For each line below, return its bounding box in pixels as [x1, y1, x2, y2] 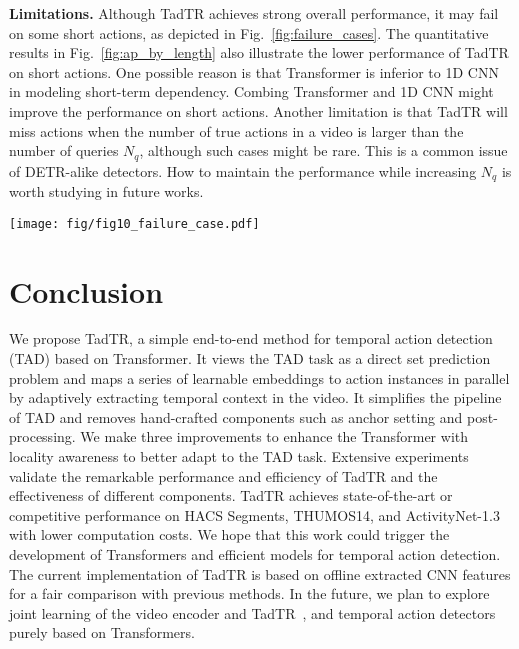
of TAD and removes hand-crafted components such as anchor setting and [9, 406, 463, 427]
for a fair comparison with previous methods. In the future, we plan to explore [9, 583, 490, 604]
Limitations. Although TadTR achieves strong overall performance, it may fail [9, 3, 499, 23]
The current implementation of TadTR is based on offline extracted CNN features [9, 563, 511, 584]
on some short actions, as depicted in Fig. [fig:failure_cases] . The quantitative [9, 22, 489, 43]
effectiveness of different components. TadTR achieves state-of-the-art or [9, 485, 453, 506]
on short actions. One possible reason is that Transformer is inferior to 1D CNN [9, 61, 499, 82]
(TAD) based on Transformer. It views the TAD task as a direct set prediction [9, 348, 491, 369]
